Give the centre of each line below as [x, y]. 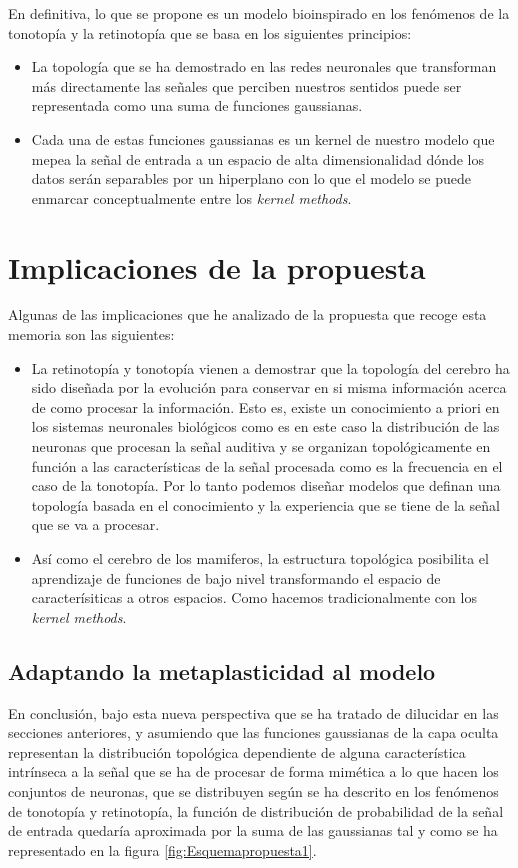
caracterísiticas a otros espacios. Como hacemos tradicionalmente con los [254, 597]
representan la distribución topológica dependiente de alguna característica [237, 751]
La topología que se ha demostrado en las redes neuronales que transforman [264, 66]
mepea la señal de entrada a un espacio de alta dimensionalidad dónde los [258, 158]
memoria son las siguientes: [91, 334]
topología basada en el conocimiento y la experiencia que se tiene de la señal [265, 504]
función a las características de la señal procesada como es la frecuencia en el [267, 465]
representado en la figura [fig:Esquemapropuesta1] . [162, 849]
